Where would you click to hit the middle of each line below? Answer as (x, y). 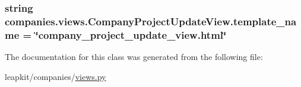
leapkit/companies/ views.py (56, 76)
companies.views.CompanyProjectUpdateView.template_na (151, 21)
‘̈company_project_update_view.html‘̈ (131, 34)
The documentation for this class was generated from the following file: (134, 57)
